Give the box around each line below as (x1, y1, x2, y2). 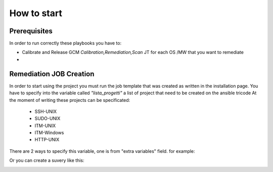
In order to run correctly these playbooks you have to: (9, 40, 121, 46)
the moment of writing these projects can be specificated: (9, 97, 130, 103)
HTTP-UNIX (34, 137, 60, 143)
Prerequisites (9, 27, 53, 35)
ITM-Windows (34, 130, 64, 136)
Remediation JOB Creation (9, 70, 95, 78)
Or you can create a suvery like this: (9, 157, 84, 163)
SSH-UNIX (34, 108, 57, 114)
